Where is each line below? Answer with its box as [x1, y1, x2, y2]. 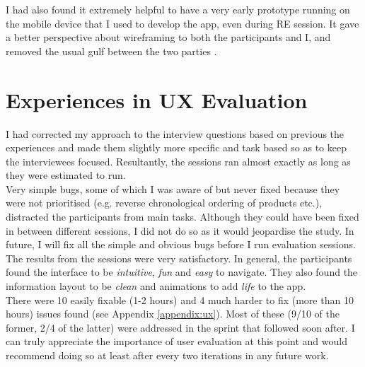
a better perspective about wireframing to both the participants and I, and [6, 30, 331, 45]
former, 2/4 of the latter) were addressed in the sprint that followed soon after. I [6, 320, 355, 334]
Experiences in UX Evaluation [6, 85, 308, 114]
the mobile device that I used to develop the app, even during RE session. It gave [6, 16, 359, 30]
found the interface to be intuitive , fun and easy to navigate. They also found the [6, 264, 358, 279]
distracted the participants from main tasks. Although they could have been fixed [6, 209, 359, 224]
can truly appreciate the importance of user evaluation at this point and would [6, 334, 347, 349]
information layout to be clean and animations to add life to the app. [6, 279, 306, 293]
